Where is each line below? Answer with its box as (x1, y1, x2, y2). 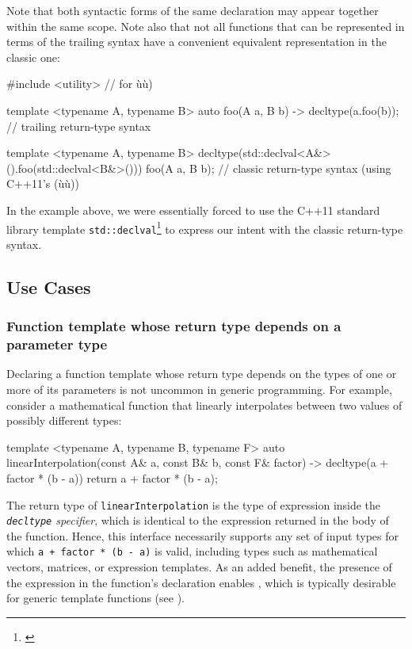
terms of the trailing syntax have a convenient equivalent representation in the (6, 33, 387, 50)
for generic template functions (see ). (6, 590, 185, 606)
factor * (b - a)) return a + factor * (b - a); (6, 469, 218, 486)
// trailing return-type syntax (6, 117, 151, 134)
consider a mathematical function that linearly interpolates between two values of (6, 396, 402, 413)
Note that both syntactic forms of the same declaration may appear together (6, 2, 379, 18)
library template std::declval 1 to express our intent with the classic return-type (6, 218, 403, 237)
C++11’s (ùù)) (6, 175, 79, 192)
